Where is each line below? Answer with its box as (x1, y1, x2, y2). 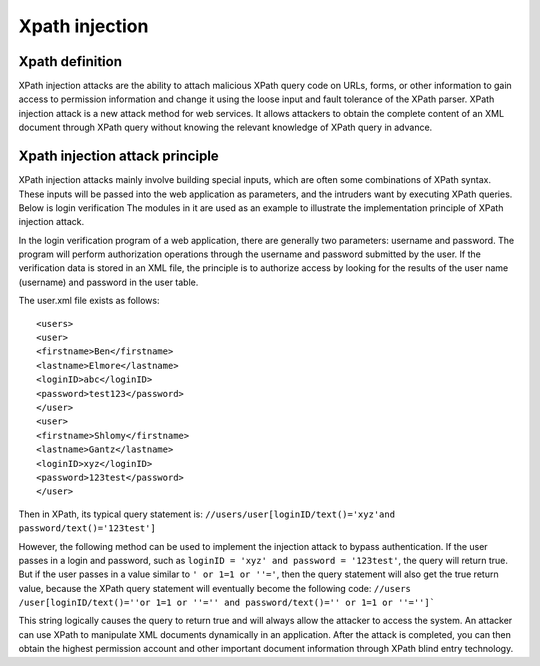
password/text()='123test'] (18, 523, 157, 534)
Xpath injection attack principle (18, 148, 219, 165)
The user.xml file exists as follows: (18, 295, 160, 307)
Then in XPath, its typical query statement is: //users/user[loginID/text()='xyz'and (18, 508, 395, 520)
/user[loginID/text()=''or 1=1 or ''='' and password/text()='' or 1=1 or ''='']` (18, 597, 435, 609)
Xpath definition (18, 53, 122, 70)
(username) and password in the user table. (18, 276, 199, 288)
